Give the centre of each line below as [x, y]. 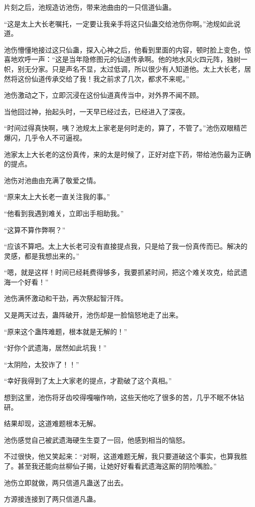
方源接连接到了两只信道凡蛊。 [52, 499]
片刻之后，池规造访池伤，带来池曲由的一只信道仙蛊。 [90, 7]
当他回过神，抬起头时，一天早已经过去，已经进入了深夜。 [97, 111]
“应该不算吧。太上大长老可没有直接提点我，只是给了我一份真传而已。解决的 [126, 246]
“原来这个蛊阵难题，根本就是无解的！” [66, 331]
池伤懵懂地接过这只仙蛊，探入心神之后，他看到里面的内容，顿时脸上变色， [124, 49]
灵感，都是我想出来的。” [42, 255]
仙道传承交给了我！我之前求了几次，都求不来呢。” [110, 78]
